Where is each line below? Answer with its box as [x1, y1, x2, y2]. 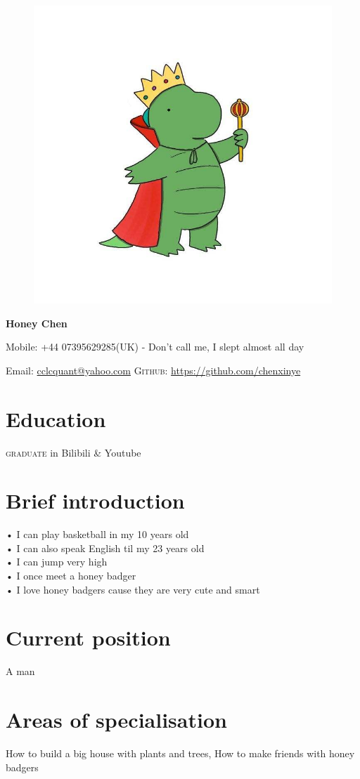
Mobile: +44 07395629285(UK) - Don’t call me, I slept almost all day [6, 339, 304, 354]
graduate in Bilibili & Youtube [6, 445, 141, 459]
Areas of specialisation [6, 705, 227, 734]
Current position [6, 623, 171, 652]
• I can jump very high [6, 554, 108, 569]
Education [6, 404, 106, 433]
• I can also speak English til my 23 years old [6, 540, 205, 555]
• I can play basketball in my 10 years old [6, 527, 189, 542]
